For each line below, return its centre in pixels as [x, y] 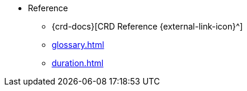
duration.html [78, 63]
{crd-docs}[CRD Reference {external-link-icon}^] [147, 26]
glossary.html [78, 45]
